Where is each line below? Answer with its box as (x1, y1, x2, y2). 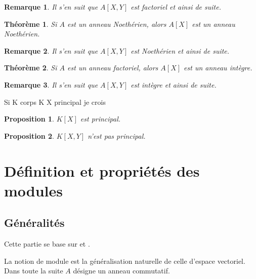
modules (4, 180, 63, 201)
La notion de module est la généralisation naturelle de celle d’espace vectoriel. (4, 255, 245, 266)
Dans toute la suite (4, 265, 63, 276)
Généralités (4, 215, 65, 230)
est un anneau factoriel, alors (67, 62, 158, 73)
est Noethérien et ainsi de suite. (131, 45, 230, 56)
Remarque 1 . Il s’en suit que (4, 2, 98, 12)
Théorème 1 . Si (4, 18, 57, 29)
